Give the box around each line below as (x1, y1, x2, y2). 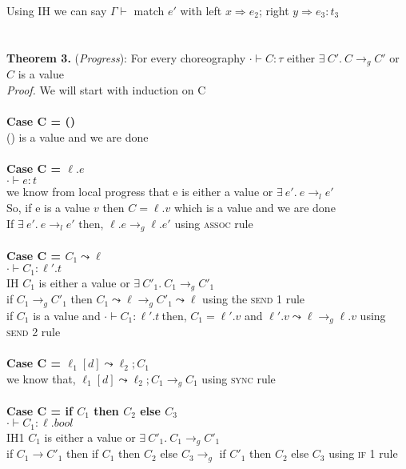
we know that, (6, 370, 76, 387)
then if (66, 445, 99, 462)
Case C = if (6, 402, 73, 419)
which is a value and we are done (173, 198, 336, 215)
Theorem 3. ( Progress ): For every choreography (6, 49, 246, 66)
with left (180, 2, 222, 18)
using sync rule (201, 370, 276, 387)
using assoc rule (174, 214, 253, 231)
